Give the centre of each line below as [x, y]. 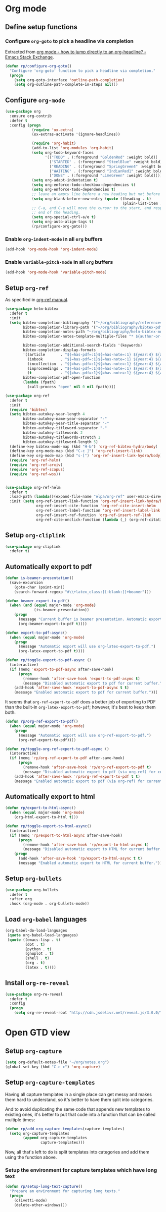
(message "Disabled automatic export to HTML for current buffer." [94, 849]
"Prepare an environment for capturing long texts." [65, 1191]
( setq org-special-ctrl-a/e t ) [64, 217]
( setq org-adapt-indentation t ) [65, 180]
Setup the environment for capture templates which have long [81, 1170]
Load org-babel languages [46, 919]
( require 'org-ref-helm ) [35, 461]
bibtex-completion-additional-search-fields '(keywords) [83, 346]
